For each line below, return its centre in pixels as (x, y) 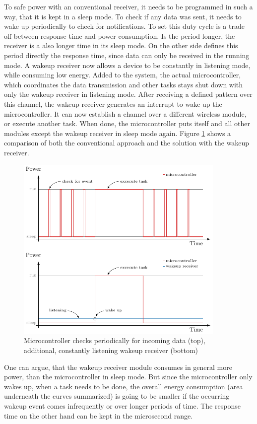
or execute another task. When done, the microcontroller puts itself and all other (127, 123)
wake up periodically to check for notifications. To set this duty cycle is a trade (124, 26)
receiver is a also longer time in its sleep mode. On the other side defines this (121, 45)
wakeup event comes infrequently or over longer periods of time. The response (122, 405)
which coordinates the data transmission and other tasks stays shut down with (124, 84)
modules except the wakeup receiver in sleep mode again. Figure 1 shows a (118, 133)
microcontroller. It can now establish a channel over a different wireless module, (125, 113)
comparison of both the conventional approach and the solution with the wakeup (127, 143)
